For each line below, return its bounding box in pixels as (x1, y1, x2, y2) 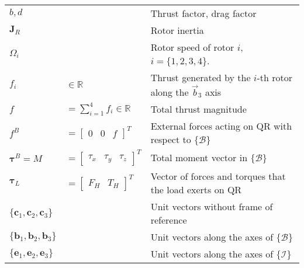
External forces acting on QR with (150, 119, 292, 133)
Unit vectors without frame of (150, 199, 273, 213)
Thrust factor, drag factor (150, 6, 257, 20)
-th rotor (257, 71, 292, 84)
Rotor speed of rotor (150, 40, 234, 54)
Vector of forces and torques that (150, 169, 286, 183)
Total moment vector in (150, 151, 248, 165)
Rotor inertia (150, 23, 204, 37)
